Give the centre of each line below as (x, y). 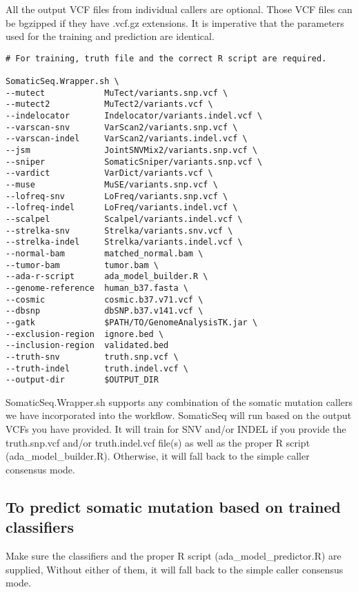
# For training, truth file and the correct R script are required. (166, 58)
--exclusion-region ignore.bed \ (85, 334)
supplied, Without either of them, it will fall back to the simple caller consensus (175, 569)
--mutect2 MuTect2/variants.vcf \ (109, 104)
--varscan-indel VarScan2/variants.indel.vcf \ (127, 139)
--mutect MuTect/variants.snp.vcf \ (117, 93)
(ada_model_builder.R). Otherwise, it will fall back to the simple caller (158, 456)
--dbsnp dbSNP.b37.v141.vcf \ (105, 311)
